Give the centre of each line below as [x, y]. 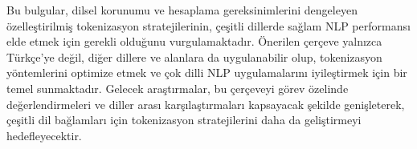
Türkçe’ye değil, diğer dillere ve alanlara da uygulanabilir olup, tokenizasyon [194, 56]
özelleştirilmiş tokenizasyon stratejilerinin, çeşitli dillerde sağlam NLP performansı [208, 25]
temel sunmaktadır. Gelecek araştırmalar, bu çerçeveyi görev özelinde [178, 88]
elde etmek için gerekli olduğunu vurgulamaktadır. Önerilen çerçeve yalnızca [194, 41]
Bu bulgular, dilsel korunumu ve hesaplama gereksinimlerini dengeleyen [182, 10]
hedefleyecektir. [44, 135]
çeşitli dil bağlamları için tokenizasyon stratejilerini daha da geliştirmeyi [184, 120]
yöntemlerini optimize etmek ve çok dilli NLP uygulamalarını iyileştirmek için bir [207, 72]
